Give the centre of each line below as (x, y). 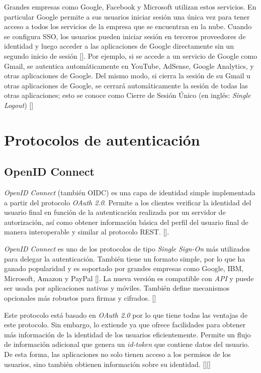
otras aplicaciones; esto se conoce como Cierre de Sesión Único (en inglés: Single (127, 95)
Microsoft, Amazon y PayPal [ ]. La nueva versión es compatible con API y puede (129, 278)
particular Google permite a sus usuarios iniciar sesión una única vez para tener (127, 16)
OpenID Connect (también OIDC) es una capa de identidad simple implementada (130, 193)
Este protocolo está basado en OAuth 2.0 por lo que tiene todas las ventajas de (126, 315)
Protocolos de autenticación (102, 139)
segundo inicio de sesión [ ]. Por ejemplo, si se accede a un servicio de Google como (131, 55)
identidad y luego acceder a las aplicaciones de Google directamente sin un (119, 46)
